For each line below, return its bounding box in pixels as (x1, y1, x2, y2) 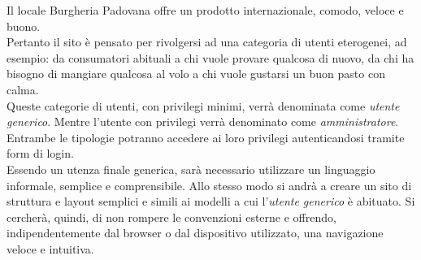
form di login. (7, 145, 74, 162)
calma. (7, 80, 39, 97)
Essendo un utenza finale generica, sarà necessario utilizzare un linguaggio (7, 160, 375, 177)
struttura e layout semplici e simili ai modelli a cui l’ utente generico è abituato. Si (7, 193, 415, 210)
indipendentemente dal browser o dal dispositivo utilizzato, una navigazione (7, 224, 384, 241)
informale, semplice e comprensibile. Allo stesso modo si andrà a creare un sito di (7, 176, 412, 193)
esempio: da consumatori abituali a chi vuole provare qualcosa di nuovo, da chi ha (7, 49, 414, 66)
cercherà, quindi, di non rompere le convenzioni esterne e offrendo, (7, 208, 336, 225)
